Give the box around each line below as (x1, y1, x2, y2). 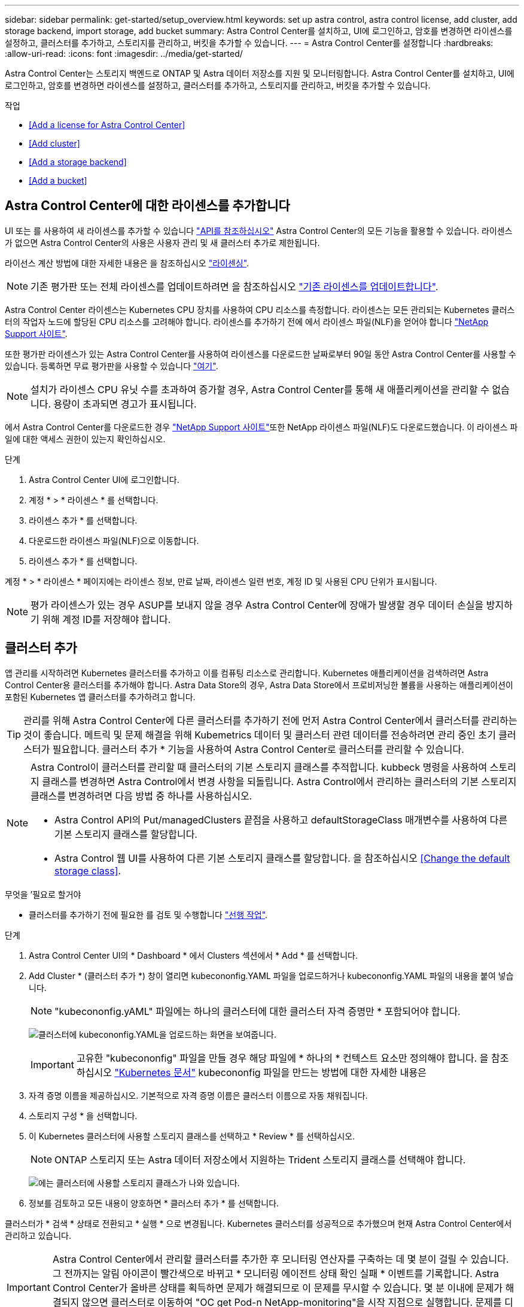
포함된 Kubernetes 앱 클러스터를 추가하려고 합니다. (5, 691, 196, 702)
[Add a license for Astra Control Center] (29, 120, 185, 130)
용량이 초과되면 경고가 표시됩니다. (53, 397, 197, 410)
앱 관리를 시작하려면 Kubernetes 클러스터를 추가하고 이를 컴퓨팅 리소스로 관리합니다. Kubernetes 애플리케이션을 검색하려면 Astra (5, 667, 489, 678)
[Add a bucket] (29, 175, 87, 186)
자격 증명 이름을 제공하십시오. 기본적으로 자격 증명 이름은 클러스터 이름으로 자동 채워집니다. (29, 1090, 368, 1101)
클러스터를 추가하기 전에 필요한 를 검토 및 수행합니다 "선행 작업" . (29, 909, 268, 920)
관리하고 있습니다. (5, 1230, 72, 1241)
